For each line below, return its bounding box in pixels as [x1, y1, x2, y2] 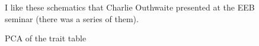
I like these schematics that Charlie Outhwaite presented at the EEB [5, 1, 255, 13]
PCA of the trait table [5, 32, 87, 44]
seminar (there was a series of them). [5, 12, 139, 24]
